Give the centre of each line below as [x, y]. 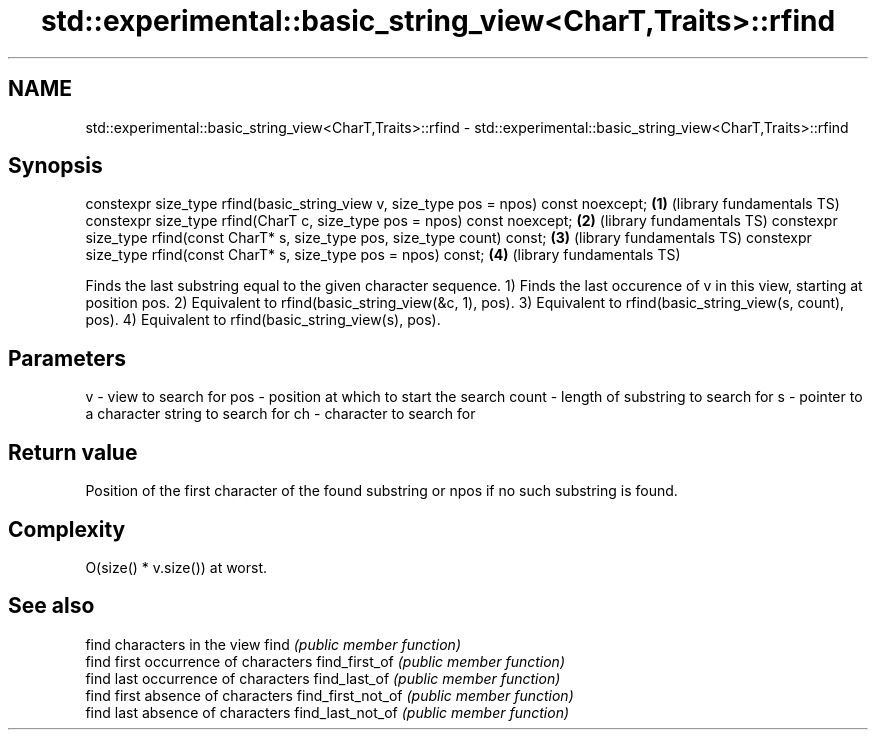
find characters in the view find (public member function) [273, 644]
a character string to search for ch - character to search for [280, 414]
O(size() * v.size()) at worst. [176, 567]
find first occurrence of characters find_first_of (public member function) [325, 661]
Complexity [67, 529]
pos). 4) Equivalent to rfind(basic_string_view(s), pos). [263, 320]
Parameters [67, 358]
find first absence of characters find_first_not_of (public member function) [329, 695]
